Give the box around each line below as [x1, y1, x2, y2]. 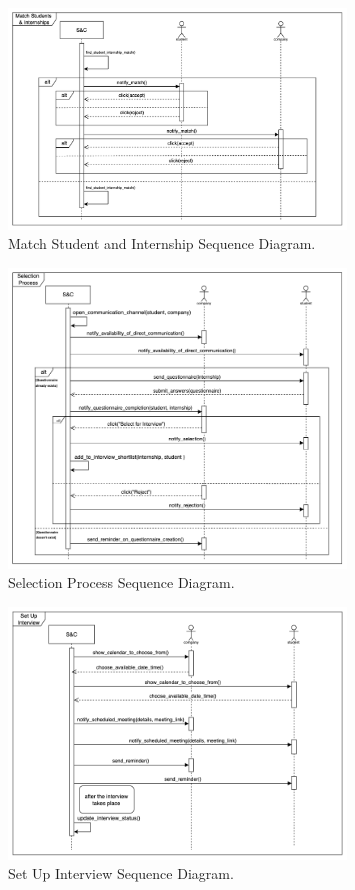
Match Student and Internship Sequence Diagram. [8, 233, 316, 254]
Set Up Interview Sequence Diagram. [8, 863, 234, 884]
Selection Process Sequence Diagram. [8, 572, 235, 593]
